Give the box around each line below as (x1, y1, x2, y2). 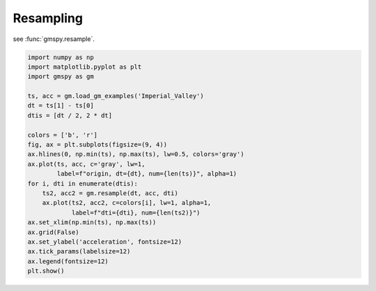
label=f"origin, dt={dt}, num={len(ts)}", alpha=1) (56, 170, 237, 178)
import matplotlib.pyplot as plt (27, 63, 142, 71)
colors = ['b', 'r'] (27, 131, 97, 139)
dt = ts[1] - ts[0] (27, 101, 94, 110)
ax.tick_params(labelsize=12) (27, 247, 131, 256)
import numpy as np (27, 53, 94, 61)
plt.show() (27, 267, 65, 275)
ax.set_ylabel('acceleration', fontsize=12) (27, 238, 182, 246)
